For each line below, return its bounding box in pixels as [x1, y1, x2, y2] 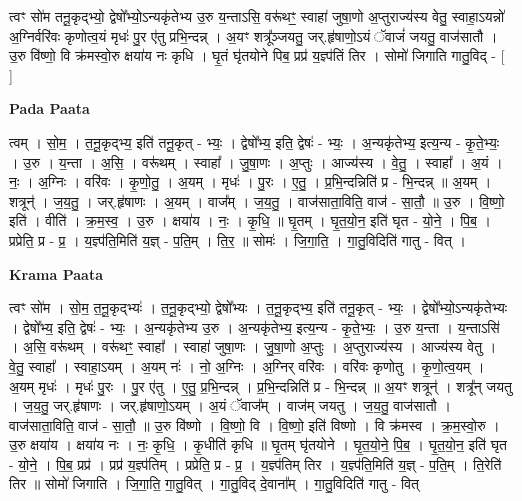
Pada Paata [9, 98, 90, 119]
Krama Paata [9, 263, 103, 284]
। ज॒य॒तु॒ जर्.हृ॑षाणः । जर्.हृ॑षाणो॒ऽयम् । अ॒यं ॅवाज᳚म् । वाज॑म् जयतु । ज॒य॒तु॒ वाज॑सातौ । [9, 395, 451, 416]
